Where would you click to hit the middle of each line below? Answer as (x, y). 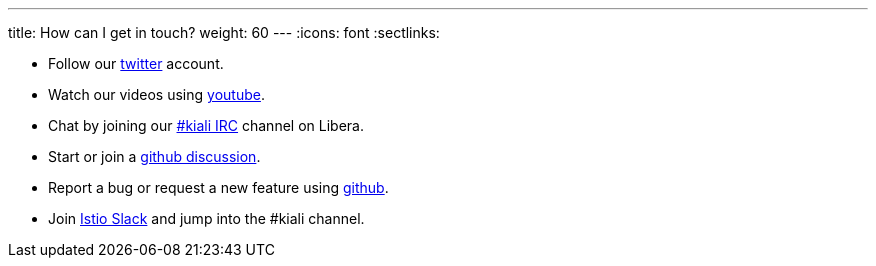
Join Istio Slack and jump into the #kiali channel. (206, 218)
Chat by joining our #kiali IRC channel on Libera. (206, 125)
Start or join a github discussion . (154, 156)
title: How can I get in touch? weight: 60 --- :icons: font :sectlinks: (224, 32)
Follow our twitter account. (136, 63)
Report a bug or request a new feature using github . (218, 187)
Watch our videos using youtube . (156, 94)
